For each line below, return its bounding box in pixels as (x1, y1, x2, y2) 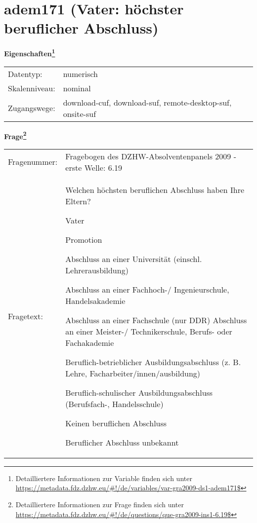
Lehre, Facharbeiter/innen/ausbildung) (65, 367, 201, 379)
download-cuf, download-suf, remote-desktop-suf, (63, 96, 232, 108)
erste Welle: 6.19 (65, 161, 123, 173)
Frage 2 (4, 129, 27, 141)
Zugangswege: (8, 102, 55, 114)
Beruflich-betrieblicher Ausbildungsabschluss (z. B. (65, 356, 241, 368)
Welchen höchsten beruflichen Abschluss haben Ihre (65, 184, 245, 195)
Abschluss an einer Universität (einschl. (65, 253, 202, 264)
